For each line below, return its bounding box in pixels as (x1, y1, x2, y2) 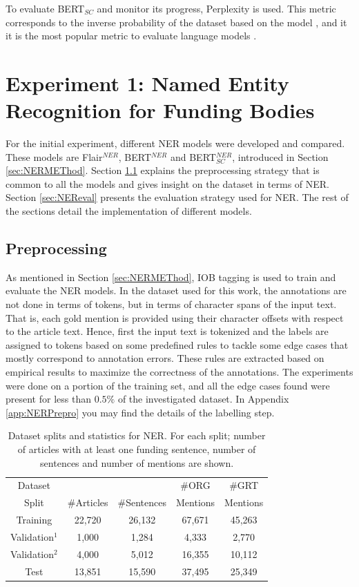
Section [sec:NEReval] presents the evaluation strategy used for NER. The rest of (6, 190, 349, 204)
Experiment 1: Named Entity (6, 68, 289, 97)
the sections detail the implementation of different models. (6, 204, 252, 218)
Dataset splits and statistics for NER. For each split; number (8, 428, 266, 443)
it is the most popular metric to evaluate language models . (6, 28, 257, 43)
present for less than (6, 392, 91, 406)
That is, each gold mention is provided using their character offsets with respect (6, 310, 344, 325)
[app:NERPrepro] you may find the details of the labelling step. (6, 405, 275, 419)
